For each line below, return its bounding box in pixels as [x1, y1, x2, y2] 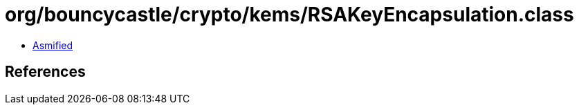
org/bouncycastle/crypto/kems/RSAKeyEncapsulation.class [5, 3, 574, 26]
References [5, 63, 86, 81]
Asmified [33, 39, 73, 51]
